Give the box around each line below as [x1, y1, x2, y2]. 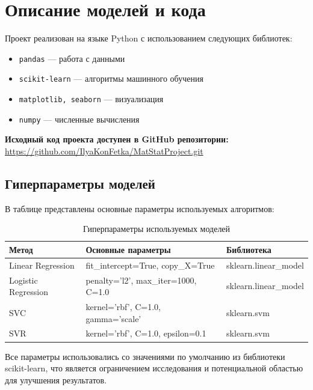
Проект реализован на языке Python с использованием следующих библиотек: [5, 32, 293, 44]
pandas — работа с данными [19, 52, 125, 64]
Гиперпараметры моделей [5, 174, 155, 192]
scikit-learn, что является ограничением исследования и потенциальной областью [5, 362, 303, 374]
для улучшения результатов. [5, 373, 107, 386]
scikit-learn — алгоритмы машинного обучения [19, 72, 203, 85]
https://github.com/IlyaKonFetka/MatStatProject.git [5, 144, 203, 157]
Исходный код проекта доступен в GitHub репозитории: [5, 133, 229, 145]
